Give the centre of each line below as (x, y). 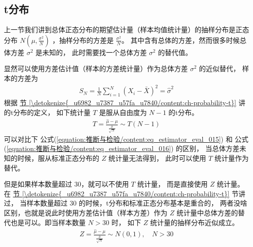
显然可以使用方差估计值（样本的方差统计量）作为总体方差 (96, 68)
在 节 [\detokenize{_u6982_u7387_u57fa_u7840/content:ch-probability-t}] (117, 193)
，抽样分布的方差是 (83, 40)
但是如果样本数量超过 (38, 184)
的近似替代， (220, 68)
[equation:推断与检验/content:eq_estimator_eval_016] (89, 148)
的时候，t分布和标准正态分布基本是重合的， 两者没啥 (163, 203)
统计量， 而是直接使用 (172, 184)
